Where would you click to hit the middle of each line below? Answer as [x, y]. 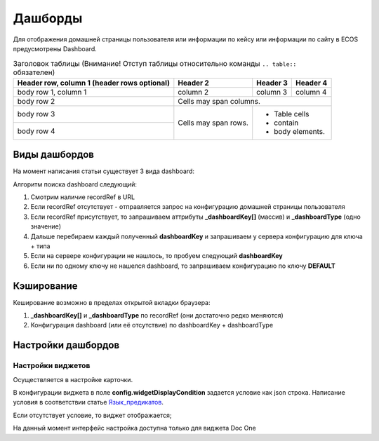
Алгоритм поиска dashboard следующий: [75, 184]
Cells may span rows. [213, 123]
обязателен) [34, 72]
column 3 [272, 92]
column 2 [193, 92]
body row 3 [36, 114]
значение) [46, 226]
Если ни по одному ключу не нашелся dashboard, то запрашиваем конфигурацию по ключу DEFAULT [183, 266]
